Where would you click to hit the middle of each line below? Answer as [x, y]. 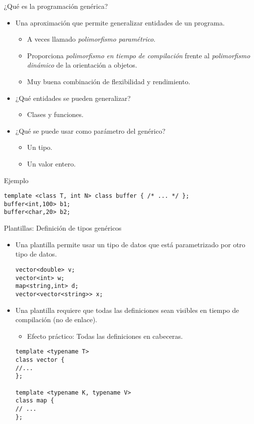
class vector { [40, 360]
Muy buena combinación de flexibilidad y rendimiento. [109, 81]
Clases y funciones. [55, 114]
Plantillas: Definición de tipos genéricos [63, 228]
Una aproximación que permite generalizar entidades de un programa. [120, 22]
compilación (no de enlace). [56, 319]
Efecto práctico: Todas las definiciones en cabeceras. [105, 336]
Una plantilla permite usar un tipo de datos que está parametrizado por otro [130, 244]
